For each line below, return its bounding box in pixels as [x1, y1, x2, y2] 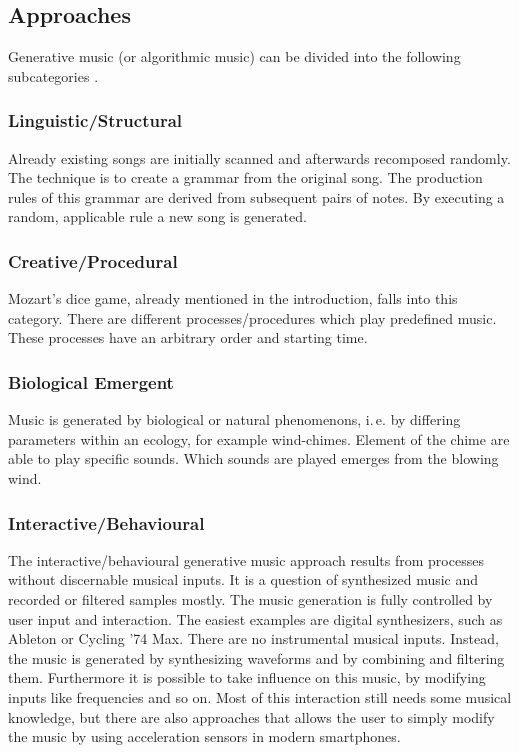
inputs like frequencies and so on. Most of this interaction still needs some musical [8, 686, 512, 707]
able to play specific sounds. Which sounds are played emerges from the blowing [8, 448, 499, 469]
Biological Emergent [8, 369, 174, 394]
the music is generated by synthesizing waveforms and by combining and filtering [8, 647, 505, 668]
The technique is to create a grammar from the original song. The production [8, 167, 483, 188]
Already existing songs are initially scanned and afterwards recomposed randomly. [8, 147, 511, 168]
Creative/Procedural [8, 248, 178, 273]
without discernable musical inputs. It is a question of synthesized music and [8, 569, 479, 590]
